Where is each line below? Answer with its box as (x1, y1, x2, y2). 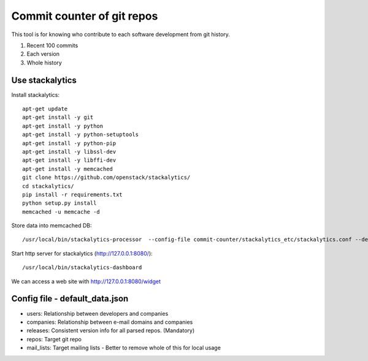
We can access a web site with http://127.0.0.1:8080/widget (11, 278, 161, 285)
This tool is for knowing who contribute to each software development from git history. (11, 31, 230, 38)
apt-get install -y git (22, 114, 94, 121)
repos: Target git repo (26, 335, 82, 343)
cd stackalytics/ (22, 183, 74, 189)
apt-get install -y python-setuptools (22, 131, 139, 138)
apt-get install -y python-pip (22, 140, 117, 146)
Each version (26, 50, 59, 58)
